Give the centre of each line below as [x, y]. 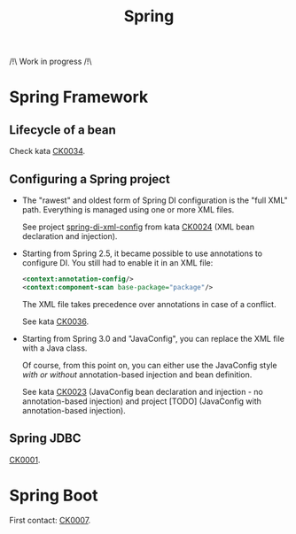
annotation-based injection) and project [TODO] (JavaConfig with [141, 401]
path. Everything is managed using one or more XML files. [128, 209]
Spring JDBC [45, 439]
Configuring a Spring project [90, 179]
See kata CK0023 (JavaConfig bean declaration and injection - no [142, 391]
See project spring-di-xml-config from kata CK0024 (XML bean [138, 227]
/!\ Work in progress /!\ [51, 62]
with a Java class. [55, 348]
